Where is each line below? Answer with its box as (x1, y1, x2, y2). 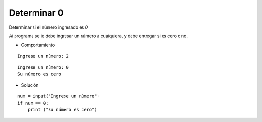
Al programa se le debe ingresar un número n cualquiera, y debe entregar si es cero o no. (9, 33, 188, 39)
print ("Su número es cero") (27, 107, 97, 113)
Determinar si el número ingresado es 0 (9, 24, 88, 30)
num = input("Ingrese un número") (17, 93, 99, 99)
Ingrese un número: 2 (17, 53, 69, 59)
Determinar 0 (9, 7, 64, 18)
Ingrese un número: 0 (17, 65, 69, 70)
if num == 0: (17, 100, 49, 105)
